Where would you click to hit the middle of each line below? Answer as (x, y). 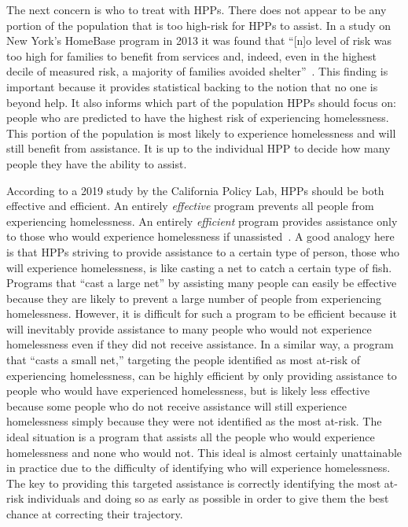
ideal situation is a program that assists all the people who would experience (191, 437)
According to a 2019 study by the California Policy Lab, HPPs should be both (195, 190)
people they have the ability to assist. (97, 163)
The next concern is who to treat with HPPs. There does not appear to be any (197, 9)
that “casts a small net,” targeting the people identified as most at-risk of (184, 360)
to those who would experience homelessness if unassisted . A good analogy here (200, 236)
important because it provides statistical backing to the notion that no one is (192, 86)
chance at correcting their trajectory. (95, 514)
